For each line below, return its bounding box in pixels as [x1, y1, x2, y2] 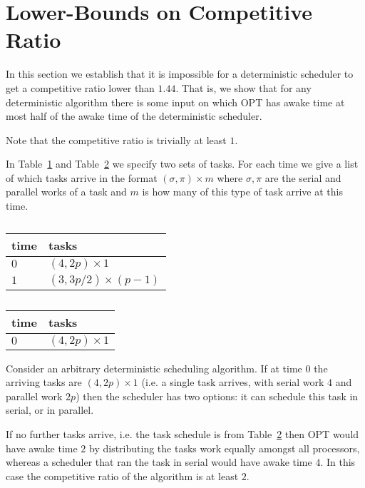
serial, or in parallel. [6, 402, 94, 417]
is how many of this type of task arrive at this [142, 184, 343, 199]
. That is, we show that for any [175, 80, 312, 95]
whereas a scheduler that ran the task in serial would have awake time [6, 454, 312, 469]
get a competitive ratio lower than [6, 80, 155, 95]
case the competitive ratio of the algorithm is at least [6, 468, 239, 483]
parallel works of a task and [6, 184, 127, 199]
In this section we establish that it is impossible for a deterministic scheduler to [6, 66, 354, 81]
